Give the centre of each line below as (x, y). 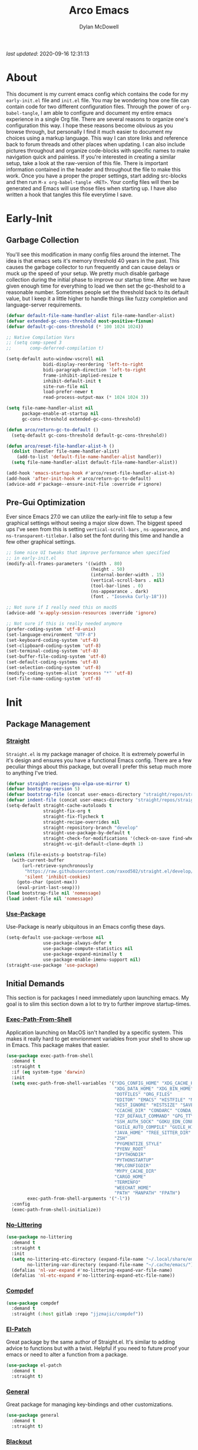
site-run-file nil (66, 386)
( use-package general (33, 1415)
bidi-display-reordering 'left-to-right (93, 364)
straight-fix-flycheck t (74, 816)
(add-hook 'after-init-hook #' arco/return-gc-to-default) (79, 479)
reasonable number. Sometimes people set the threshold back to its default (97, 292)
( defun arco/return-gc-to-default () (52, 429)
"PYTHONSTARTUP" (134, 1160)
